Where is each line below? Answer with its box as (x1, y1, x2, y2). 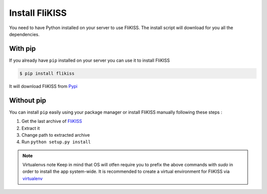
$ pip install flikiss (19, 71, 75, 76)
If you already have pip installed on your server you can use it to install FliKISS (9, 57, 170, 63)
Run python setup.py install (21, 139, 91, 145)
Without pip (9, 96, 46, 105)
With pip (9, 44, 36, 53)
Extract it (21, 125, 40, 131)
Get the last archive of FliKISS (21, 118, 83, 124)
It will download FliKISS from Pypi (9, 83, 78, 89)
